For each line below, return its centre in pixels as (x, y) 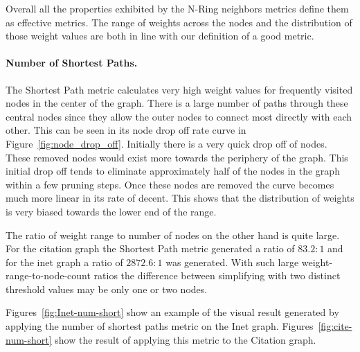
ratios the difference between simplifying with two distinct (217, 275)
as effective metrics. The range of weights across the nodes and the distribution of (179, 22)
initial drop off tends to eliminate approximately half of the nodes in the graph (173, 171)
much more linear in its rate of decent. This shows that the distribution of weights (180, 198)
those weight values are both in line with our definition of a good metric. (160, 36)
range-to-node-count (48, 275)
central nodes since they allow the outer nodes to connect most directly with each (179, 116)
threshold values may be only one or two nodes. (107, 289)
